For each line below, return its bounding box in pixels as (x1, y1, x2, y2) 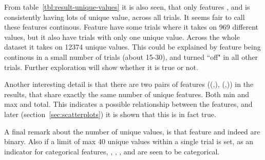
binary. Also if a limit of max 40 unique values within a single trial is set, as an (4, 136, 254, 147)
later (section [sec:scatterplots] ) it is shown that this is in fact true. (4, 108, 216, 119)
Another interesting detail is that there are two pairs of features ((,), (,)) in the (4, 79, 254, 89)
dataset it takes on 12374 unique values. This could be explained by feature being (4, 41, 261, 52)
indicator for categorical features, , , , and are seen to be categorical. (4, 146, 220, 156)
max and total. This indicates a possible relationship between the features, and (4, 99, 253, 109)
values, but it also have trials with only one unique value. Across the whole (4, 31, 240, 42)
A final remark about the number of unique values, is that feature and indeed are (4, 126, 260, 136)
